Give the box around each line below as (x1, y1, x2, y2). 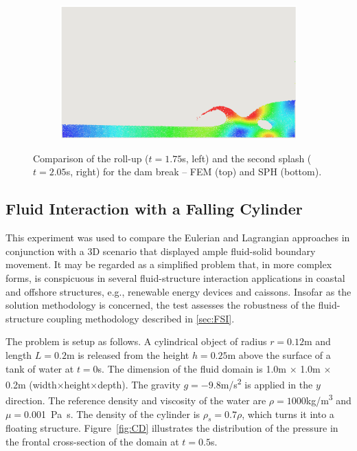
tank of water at (5, 361, 74, 375)
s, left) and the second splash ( (182, 151, 312, 165)
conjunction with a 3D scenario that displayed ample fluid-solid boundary (5, 243, 316, 258)
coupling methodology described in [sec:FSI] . (47, 311, 235, 325)
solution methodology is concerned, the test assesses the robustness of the (5, 298, 315, 312)
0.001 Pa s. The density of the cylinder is (24, 406, 200, 421)
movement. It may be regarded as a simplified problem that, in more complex (5, 257, 332, 272)
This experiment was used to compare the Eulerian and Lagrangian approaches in (5, 230, 350, 245)
